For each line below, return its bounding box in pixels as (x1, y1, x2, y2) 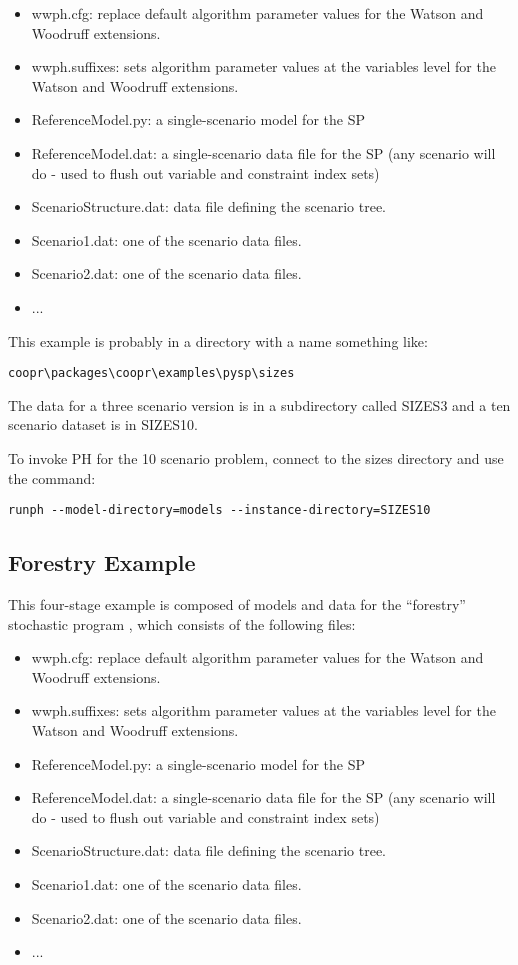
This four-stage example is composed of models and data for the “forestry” (8, 594, 466, 615)
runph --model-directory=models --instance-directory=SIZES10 (8, 503, 431, 518)
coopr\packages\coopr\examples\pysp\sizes (8, 366, 295, 381)
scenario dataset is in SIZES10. (8, 414, 198, 435)
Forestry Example (8, 547, 196, 578)
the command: (8, 467, 96, 488)
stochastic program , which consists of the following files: (8, 613, 356, 634)
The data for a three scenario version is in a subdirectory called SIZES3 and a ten (8, 394, 511, 415)
